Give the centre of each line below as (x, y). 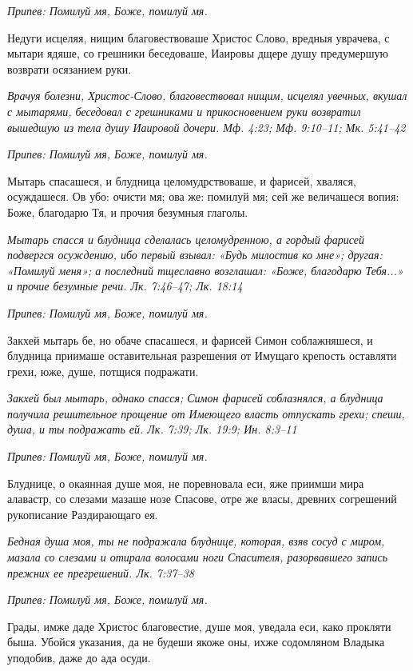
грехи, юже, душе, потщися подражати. (103, 371)
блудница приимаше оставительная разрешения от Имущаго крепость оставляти (202, 355)
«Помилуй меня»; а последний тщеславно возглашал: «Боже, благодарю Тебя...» (205, 270)
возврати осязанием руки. (69, 68)
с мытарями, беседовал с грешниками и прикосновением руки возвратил (184, 111)
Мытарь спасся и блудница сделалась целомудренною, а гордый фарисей (186, 239)
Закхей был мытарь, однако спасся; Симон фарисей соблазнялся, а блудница (195, 398)
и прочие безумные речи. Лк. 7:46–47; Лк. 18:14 (125, 286)
